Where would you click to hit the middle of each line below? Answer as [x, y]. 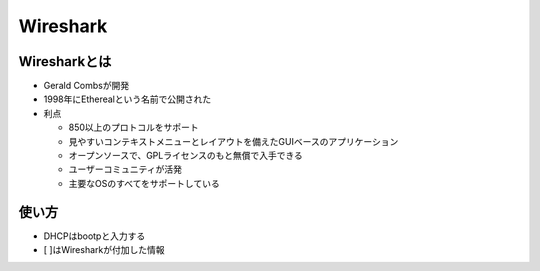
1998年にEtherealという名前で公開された [127, 99]
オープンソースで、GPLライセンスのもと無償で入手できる [186, 156]
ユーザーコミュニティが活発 [125, 169]
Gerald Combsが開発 [86, 86]
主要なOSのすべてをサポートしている [144, 183]
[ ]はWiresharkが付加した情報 [104, 250]
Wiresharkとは [65, 61]
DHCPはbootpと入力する [94, 236]
